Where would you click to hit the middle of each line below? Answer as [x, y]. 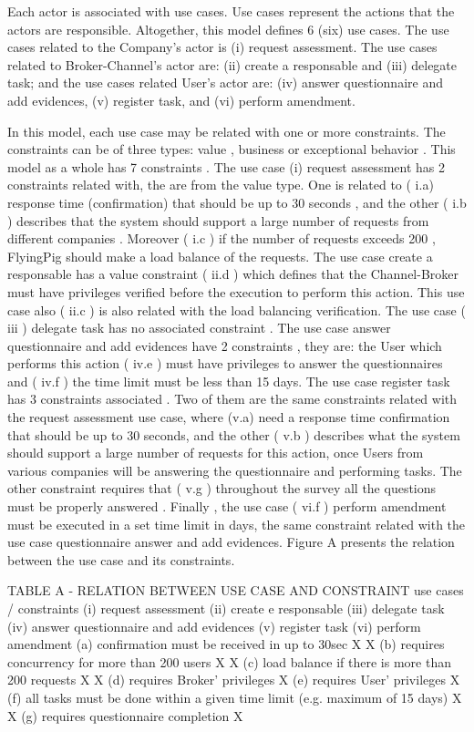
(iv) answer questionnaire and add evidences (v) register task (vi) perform [214, 626]
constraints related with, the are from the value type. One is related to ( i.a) [221, 185]
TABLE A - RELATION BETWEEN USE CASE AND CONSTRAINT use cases [236, 590]
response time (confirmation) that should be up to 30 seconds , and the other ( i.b [237, 202]
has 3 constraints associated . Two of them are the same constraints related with [232, 399]
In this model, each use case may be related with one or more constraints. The [227, 131]
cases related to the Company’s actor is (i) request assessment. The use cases [222, 47]
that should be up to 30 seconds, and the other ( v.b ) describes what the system [234, 434]
